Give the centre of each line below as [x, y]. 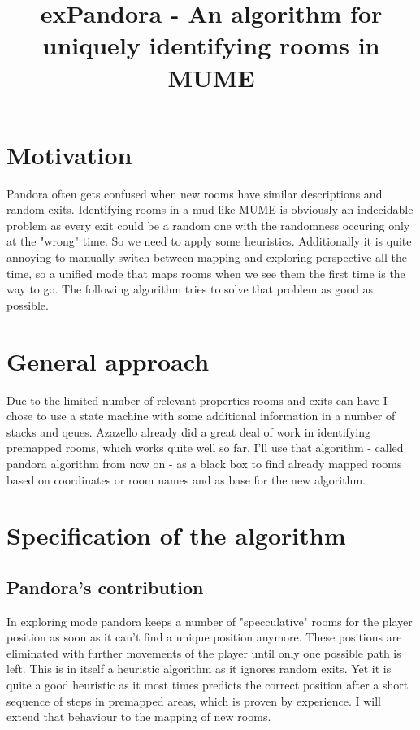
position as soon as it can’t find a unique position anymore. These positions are [204, 637]
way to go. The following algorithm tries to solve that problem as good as [190, 289]
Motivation [69, 154]
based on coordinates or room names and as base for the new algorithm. [186, 479]
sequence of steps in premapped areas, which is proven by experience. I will [194, 700]
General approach [108, 361]
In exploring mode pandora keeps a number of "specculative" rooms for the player [210, 621]
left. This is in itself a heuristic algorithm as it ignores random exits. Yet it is [199, 669]
